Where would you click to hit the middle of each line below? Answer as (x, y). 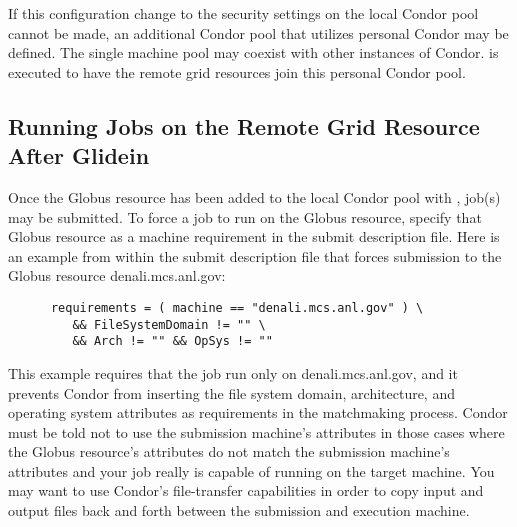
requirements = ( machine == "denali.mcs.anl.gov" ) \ (237, 307)
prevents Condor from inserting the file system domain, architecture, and (231, 392)
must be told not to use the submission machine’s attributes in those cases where (256, 431)
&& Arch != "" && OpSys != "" (172, 341)
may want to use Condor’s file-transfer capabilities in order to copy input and (246, 490)
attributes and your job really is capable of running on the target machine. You (251, 470)
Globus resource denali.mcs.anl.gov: (117, 275)
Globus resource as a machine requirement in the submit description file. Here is (254, 236)
